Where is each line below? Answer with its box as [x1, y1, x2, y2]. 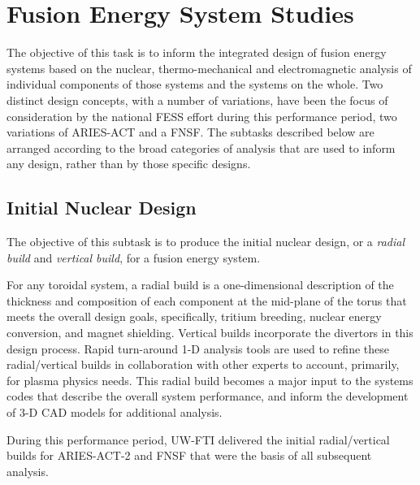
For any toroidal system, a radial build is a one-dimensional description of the [6, 276, 394, 293]
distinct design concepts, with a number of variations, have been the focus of [6, 91, 388, 108]
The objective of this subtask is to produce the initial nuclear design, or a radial [6, 233, 405, 250]
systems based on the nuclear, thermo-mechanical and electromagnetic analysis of [6, 59, 412, 76]
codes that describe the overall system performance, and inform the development [6, 388, 409, 405]
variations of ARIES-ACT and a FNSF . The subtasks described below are [6, 123, 375, 141]
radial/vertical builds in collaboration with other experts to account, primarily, [6, 356, 400, 373]
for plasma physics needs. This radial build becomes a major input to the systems [6, 371, 414, 388]
